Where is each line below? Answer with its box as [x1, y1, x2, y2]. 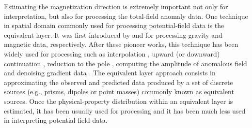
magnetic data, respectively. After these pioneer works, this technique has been [4, 39, 238, 49]
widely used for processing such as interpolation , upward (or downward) [4, 48, 220, 58]
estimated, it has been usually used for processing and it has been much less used [4, 105, 246, 115]
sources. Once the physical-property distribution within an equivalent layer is [4, 96, 233, 106]
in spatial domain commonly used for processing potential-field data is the [4, 20, 224, 30]
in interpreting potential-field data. [4, 115, 108, 125]
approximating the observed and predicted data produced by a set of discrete [4, 77, 233, 87]
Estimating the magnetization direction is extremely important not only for [4, 1, 228, 11]
